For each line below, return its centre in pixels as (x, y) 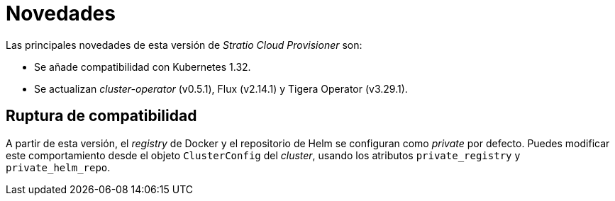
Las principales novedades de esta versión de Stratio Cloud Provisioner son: (184, 45)
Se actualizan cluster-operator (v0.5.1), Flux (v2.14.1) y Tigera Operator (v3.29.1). (221, 88)
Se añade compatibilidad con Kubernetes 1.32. (143, 67)
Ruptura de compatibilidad (101, 116)
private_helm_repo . (58, 167)
